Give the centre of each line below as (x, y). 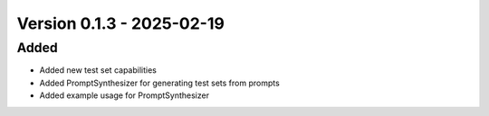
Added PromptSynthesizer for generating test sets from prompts (159, 83)
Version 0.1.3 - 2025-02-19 (121, 23)
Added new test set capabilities (98, 70)
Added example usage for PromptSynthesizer (125, 95)
